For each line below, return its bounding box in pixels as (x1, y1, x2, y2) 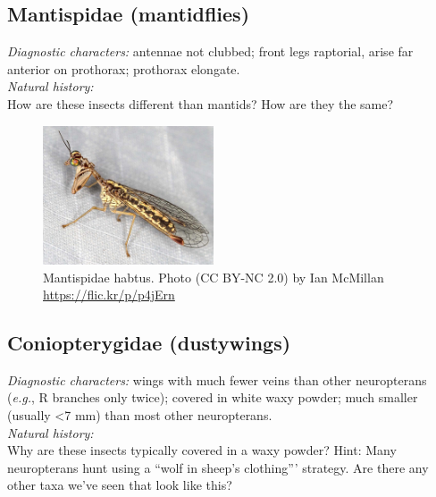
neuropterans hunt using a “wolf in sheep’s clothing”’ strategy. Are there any (7, 458, 429, 476)
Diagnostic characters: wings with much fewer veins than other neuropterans (7, 370, 427, 389)
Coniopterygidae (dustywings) (7, 329, 291, 357)
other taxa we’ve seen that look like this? (7, 476, 232, 494)
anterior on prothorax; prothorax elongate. (7, 59, 240, 78)
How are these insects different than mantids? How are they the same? (7, 94, 394, 113)
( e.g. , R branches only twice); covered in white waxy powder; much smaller (7, 388, 418, 407)
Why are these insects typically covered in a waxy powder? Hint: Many (7, 441, 397, 459)
